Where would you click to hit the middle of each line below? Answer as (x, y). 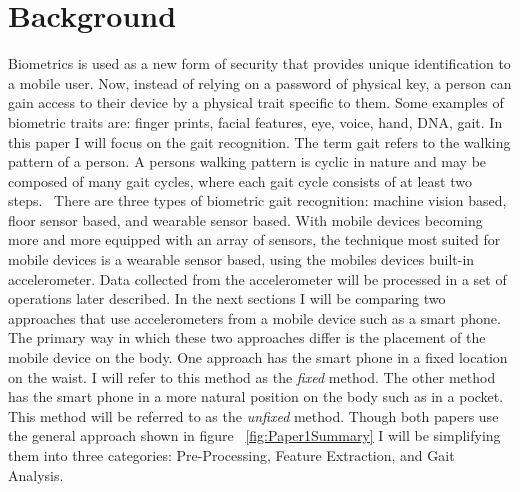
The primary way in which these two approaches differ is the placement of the (247, 337)
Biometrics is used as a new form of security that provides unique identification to (259, 63)
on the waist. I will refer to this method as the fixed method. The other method (252, 376)
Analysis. (36, 474)
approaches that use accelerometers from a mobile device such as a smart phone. (254, 317)
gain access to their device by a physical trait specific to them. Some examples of (256, 102)
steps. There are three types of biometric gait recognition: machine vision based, (257, 200)
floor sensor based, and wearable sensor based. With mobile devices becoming (245, 219)
